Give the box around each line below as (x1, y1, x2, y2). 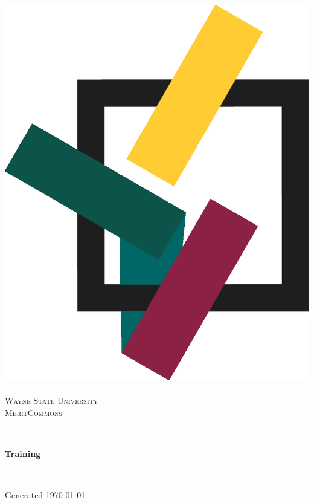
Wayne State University (5, 394, 98, 407)
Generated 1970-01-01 (5, 488, 86, 501)
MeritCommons (5, 406, 62, 418)
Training (5, 447, 41, 460)
